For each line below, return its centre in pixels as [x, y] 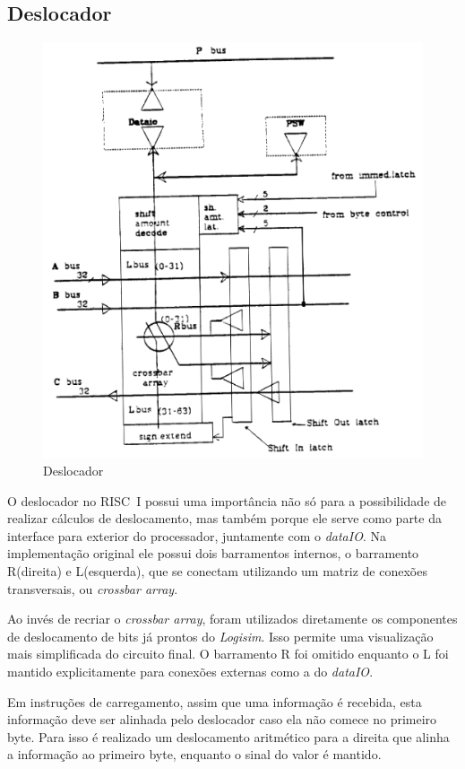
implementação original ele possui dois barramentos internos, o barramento [213, 553]
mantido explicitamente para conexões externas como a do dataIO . [190, 672]
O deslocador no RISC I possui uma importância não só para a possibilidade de [227, 500]
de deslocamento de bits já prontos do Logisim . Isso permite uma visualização [220, 636]
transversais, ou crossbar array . [93, 588]
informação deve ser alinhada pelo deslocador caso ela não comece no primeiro [222, 719]
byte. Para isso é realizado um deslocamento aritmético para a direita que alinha [228, 736]
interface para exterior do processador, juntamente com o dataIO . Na [197, 535]
